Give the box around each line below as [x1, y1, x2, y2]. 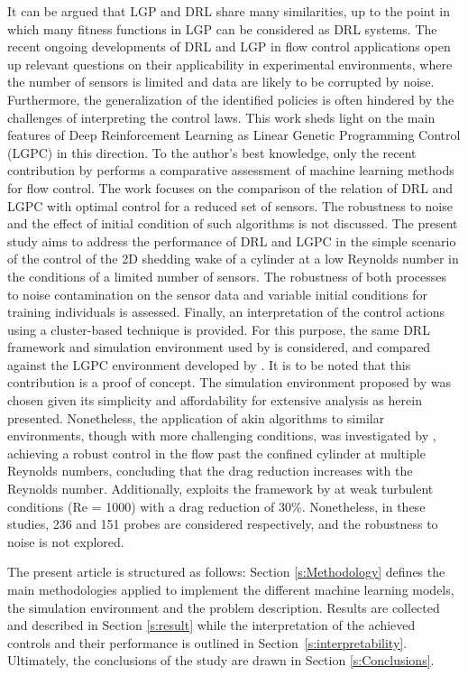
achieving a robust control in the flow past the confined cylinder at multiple [7, 443, 426, 462]
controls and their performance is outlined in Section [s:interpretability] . [7, 633, 408, 652]
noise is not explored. [7, 532, 124, 551]
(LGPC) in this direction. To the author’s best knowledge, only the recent [7, 143, 417, 162]
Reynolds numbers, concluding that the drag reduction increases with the [7, 461, 413, 480]
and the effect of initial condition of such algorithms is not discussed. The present [7, 214, 458, 233]
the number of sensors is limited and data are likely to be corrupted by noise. [7, 72, 435, 91]
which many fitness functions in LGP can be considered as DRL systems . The [7, 19, 437, 38]
